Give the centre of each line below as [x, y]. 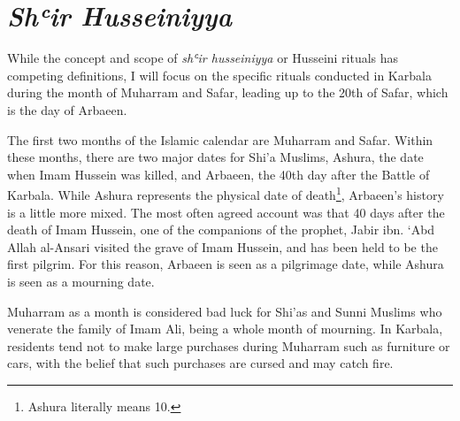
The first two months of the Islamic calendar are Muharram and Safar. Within [220, 139]
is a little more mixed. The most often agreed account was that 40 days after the [226, 212]
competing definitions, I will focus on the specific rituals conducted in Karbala [219, 75]
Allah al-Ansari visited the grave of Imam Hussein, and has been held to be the [222, 246]
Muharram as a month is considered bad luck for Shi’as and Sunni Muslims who [225, 311]
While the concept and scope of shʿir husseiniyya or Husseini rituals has [203, 58]
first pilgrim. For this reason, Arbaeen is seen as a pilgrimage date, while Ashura [226, 264]
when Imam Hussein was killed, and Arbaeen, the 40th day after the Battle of [218, 174]
